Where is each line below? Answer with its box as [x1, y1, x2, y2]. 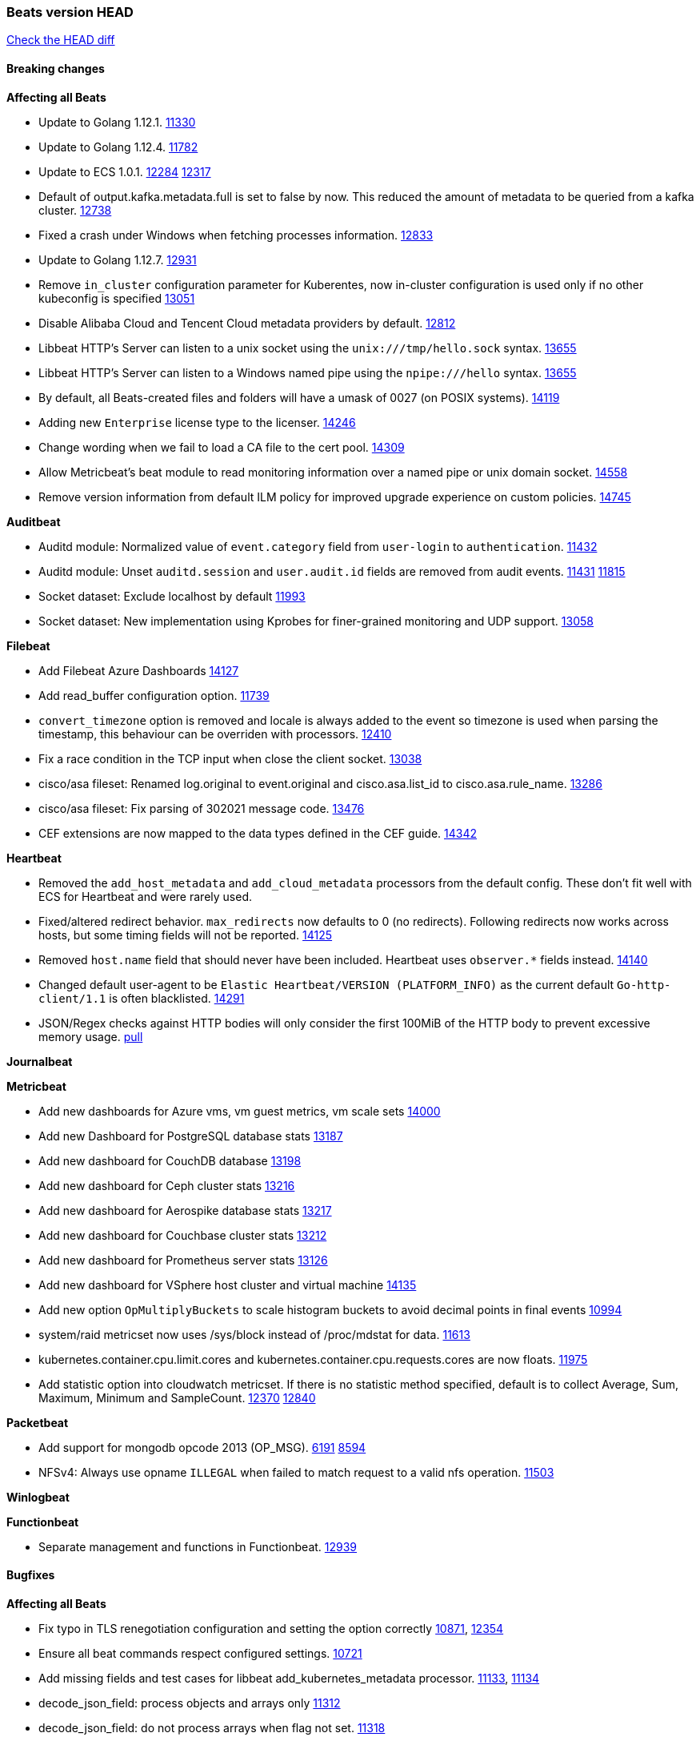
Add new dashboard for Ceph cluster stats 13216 [38, 1178, 295, 1192]
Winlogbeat [6, 1490, 70, 1504]
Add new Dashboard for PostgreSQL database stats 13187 [38, 1128, 343, 1143]
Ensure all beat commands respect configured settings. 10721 [38, 1646, 362, 1660]
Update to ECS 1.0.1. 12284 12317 [38, 164, 211, 179]
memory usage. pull [38, 1029, 143, 1043]
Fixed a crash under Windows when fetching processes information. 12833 [38, 227, 434, 242]
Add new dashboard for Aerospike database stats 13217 [38, 1203, 332, 1217]
